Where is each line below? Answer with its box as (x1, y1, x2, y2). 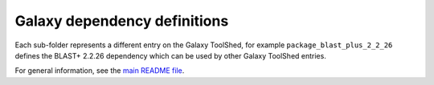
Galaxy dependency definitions (14, 12, 229, 30)
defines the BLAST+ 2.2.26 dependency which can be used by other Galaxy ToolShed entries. (14, 51, 327, 60)
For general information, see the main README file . (14, 66, 185, 75)
